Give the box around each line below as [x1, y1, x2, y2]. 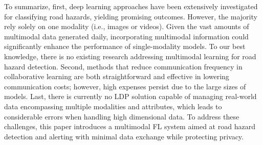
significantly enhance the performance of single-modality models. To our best [4, 41, 246, 52]
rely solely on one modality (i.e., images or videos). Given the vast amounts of [4, 21, 249, 32]
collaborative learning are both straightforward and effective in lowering [4, 71, 229, 82]
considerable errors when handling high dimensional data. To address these [4, 111, 239, 122]
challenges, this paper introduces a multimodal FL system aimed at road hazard [4, 121, 255, 132]
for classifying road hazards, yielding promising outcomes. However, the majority [4, 11, 257, 21]
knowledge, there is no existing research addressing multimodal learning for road [4, 51, 256, 61]
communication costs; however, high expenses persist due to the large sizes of [4, 81, 246, 91]
